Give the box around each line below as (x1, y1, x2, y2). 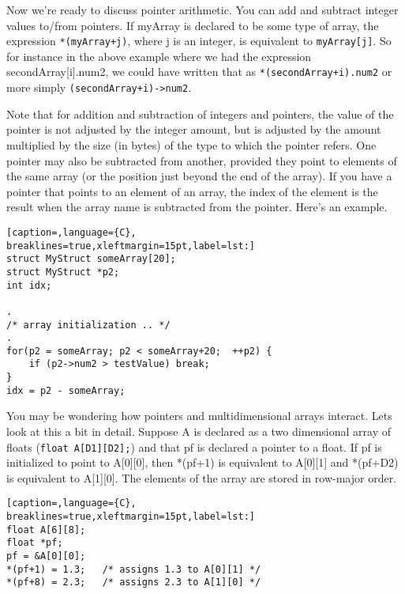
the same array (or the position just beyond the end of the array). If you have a (6, 168, 392, 184)
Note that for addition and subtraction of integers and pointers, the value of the (6, 105, 394, 122)
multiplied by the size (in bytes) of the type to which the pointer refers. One (6, 136, 377, 153)
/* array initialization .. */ (6, 319, 171, 331)
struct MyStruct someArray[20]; (6, 253, 176, 265)
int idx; (6, 279, 52, 291)
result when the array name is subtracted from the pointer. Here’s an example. (6, 199, 388, 215)
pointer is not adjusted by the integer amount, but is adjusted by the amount (6, 121, 381, 138)
